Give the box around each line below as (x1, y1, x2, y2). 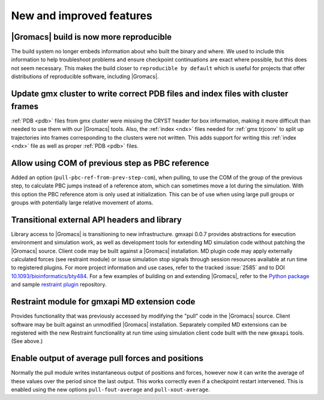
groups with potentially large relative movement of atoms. (11, 199, 154, 206)
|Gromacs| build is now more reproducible (11, 32, 172, 42)
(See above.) (11, 338, 43, 345)
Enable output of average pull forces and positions (11, 353, 204, 363)
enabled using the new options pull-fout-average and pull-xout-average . (11, 386, 210, 393)
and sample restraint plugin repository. (11, 281, 107, 288)
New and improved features (11, 9, 152, 22)
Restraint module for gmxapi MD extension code (11, 297, 196, 307)
